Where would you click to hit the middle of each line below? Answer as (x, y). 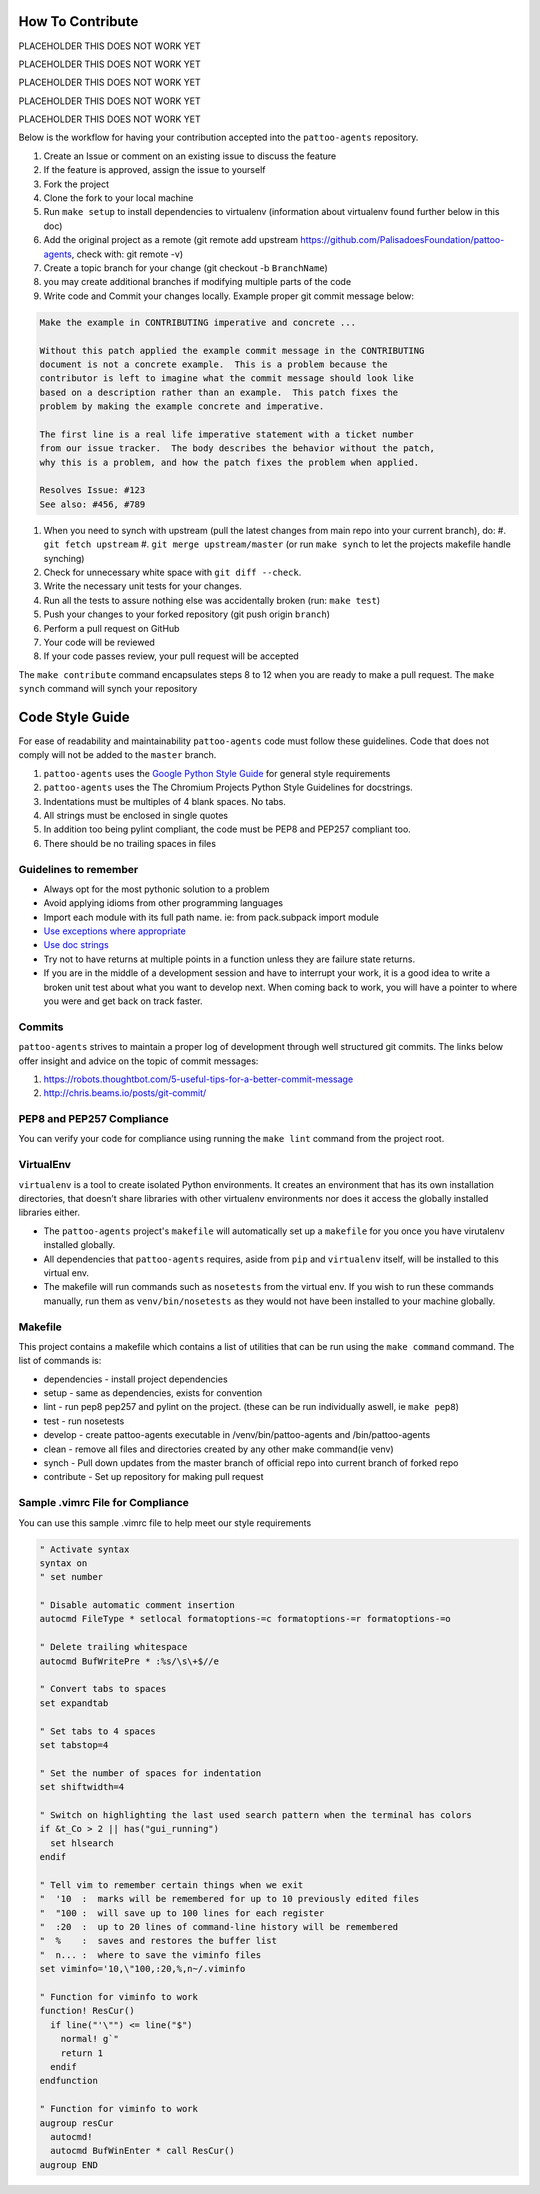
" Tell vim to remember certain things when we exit (171, 1884)
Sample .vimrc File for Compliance (104, 1503)
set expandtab (74, 1703)
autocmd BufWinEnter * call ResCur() (142, 2151)
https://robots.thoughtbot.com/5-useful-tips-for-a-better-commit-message (198, 1079)
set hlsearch (82, 1843)
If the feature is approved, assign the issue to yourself (154, 170)
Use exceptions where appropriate (115, 931)
